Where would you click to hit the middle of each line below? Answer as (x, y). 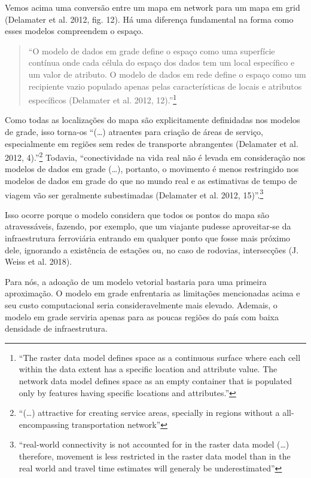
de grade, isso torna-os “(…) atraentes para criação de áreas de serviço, (134, 131)
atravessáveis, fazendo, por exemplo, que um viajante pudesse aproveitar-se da (148, 226)
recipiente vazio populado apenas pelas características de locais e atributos (165, 86)
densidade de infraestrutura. (56, 328)
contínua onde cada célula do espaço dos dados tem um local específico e (161, 62)
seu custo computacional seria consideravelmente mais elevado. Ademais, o (141, 305)
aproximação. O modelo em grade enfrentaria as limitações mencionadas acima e (153, 293)
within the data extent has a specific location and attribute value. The (148, 369)
